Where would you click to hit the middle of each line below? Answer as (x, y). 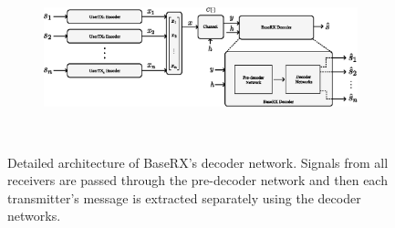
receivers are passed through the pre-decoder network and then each (197, 180)
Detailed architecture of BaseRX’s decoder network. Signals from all (198, 162)
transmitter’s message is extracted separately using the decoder (184, 197)
